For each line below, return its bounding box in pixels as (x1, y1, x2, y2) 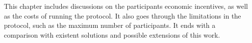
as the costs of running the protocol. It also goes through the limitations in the (4, 10, 241, 21)
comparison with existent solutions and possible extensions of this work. (4, 29, 220, 40)
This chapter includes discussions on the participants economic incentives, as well (4, 1, 248, 11)
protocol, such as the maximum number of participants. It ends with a (4, 20, 216, 30)
